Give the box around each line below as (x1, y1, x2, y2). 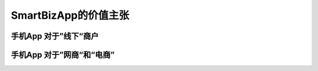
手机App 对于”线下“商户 (11, 31, 99, 41)
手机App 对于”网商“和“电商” (11, 50, 115, 60)
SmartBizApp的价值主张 (11, 9, 130, 22)
